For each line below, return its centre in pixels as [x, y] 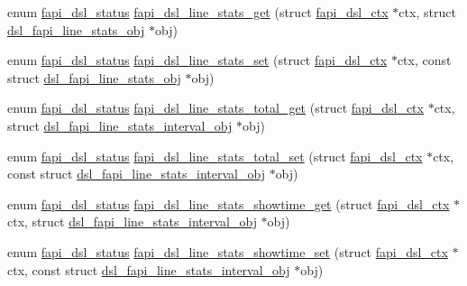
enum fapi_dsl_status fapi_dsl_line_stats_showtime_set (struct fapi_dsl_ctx [228, 251]
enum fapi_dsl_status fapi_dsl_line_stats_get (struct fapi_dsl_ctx [198, 12]
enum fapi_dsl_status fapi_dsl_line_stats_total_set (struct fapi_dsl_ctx [215, 156]
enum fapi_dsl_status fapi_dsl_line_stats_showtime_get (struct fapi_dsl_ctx [229, 203]
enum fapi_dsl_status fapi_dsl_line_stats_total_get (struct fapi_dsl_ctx [215, 108]
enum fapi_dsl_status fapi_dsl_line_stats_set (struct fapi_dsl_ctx [197, 60]
